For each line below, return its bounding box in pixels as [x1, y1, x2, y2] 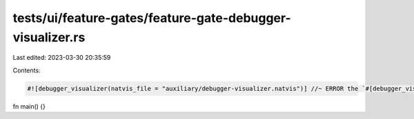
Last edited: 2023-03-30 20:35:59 [12, 54, 111, 62]
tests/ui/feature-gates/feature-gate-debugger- [12, 10, 291, 25]
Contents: [12, 66, 41, 74]
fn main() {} [12, 102, 46, 110]
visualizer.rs [12, 30, 86, 45]
